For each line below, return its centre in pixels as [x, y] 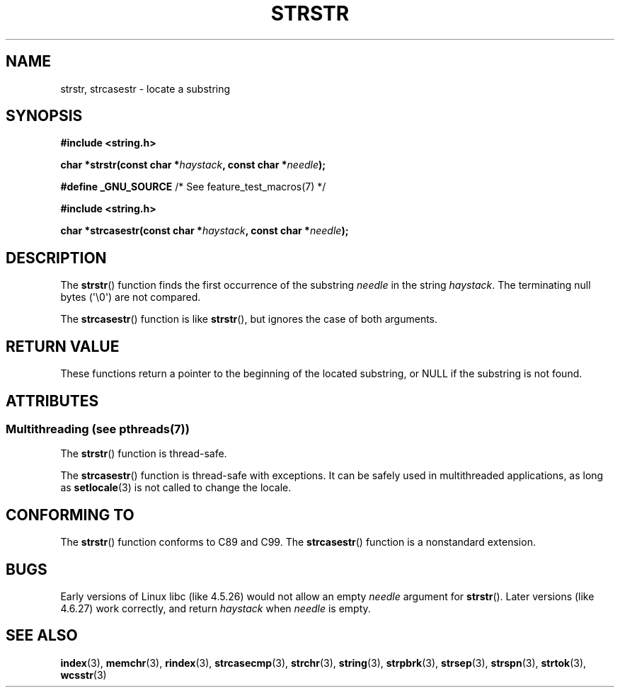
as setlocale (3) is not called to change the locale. [176, 488]
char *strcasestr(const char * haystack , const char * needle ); [205, 231]
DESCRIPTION [56, 258]
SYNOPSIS [44, 116]
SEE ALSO [42, 636]
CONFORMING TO [70, 515]
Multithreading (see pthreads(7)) [98, 429]
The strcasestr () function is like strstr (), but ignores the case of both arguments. [249, 319]
